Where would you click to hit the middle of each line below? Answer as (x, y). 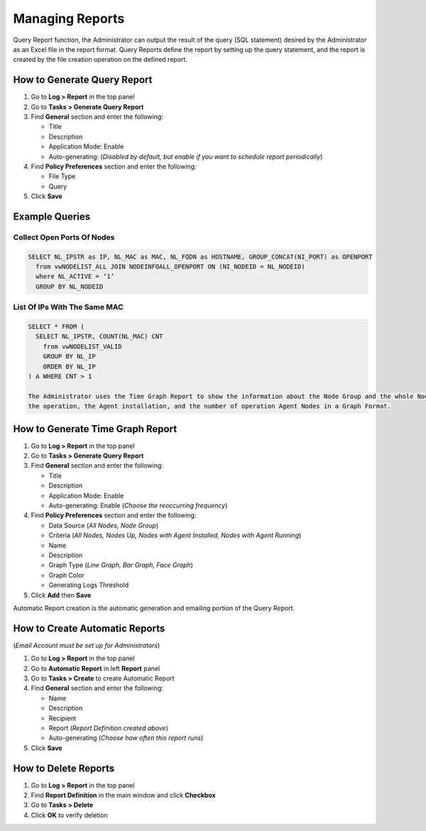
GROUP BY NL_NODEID (70, 286)
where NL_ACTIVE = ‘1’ (75, 277)
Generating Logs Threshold (89, 585)
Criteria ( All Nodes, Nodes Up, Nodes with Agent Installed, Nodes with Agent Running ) (175, 535)
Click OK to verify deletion (69, 815)
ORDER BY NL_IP (69, 366)
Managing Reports (69, 18)
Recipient (62, 718)
